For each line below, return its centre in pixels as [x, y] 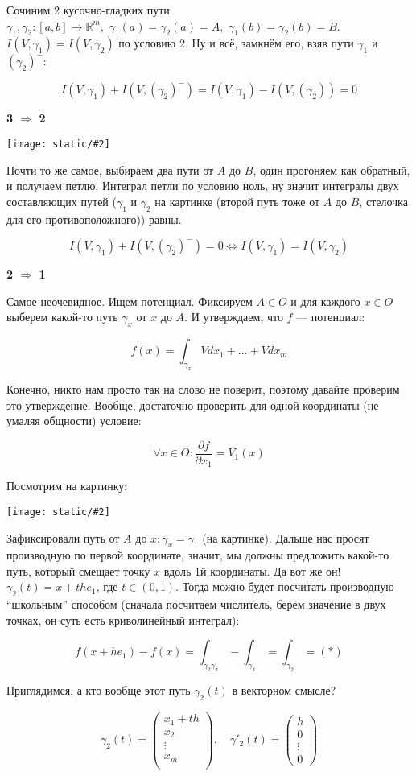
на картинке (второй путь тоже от [237, 201]
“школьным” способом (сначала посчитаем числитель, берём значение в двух [196, 604]
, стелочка [383, 201]
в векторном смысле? [284, 690]
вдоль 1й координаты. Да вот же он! [252, 570]
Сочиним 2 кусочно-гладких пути [88, 10]
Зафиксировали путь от [63, 537]
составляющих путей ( [62, 201]
